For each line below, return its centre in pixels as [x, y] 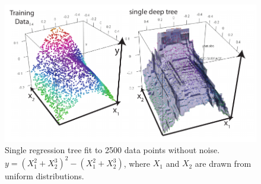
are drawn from [223, 163]
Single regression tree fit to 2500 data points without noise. [112, 150]
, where [137, 163]
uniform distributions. [44, 176]
